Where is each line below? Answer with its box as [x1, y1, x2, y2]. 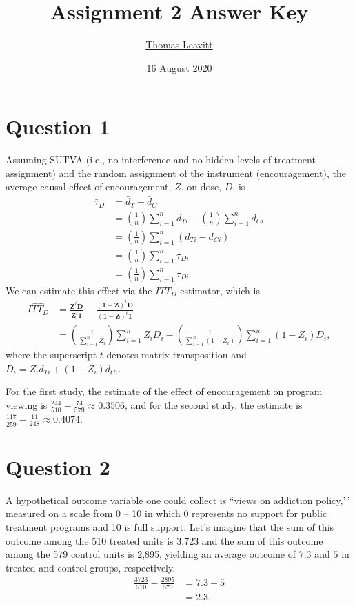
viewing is [6, 398, 48, 412]
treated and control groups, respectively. [6, 560, 176, 574]
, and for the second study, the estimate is [125, 398, 303, 412]
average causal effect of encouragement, [6, 179, 172, 194]
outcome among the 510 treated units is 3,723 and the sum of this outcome [6, 533, 323, 547]
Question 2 [6, 452, 110, 481]
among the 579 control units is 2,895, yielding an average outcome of [6, 547, 296, 561]
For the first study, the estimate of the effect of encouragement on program [6, 384, 323, 398]
